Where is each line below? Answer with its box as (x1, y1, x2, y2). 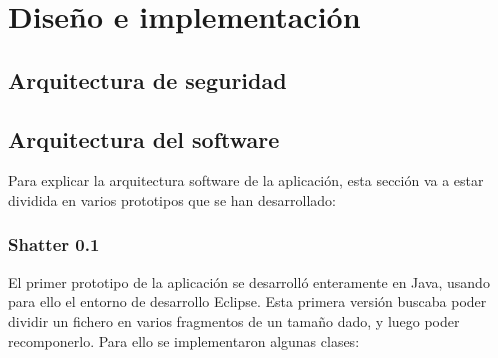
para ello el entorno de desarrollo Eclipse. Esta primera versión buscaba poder (8, 291, 487, 312)
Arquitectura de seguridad (8, 64, 287, 95)
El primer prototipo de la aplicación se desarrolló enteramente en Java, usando (8, 271, 490, 292)
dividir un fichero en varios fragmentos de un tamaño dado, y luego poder (8, 310, 460, 331)
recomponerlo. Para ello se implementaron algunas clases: (8, 330, 360, 351)
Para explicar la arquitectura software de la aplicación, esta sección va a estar (8, 170, 484, 191)
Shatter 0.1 (8, 232, 100, 257)
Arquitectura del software (8, 123, 280, 154)
